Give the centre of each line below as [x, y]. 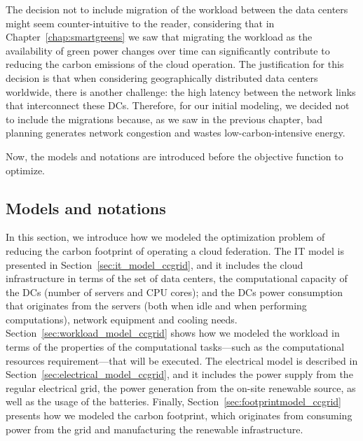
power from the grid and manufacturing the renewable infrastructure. [155, 429]
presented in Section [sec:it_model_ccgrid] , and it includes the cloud [155, 264]
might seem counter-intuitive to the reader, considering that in [140, 23]
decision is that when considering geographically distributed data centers [162, 77]
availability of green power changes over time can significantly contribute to [168, 50]
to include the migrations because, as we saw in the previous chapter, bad [164, 119]
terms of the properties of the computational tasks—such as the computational [175, 347]
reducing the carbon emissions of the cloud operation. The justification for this [175, 64]
